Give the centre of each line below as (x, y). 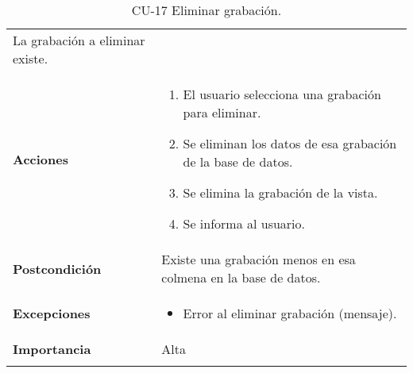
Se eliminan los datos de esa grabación (290, 143)
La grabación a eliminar (79, 40)
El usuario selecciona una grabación (282, 94)
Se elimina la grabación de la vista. (280, 192)
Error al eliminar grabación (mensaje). (290, 313)
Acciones (41, 159)
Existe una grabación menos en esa (259, 259)
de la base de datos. (238, 162)
